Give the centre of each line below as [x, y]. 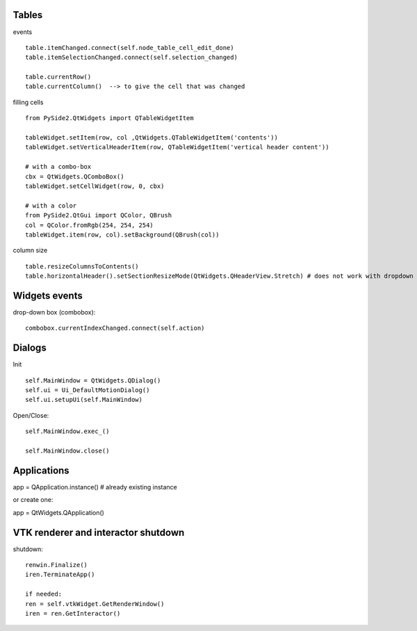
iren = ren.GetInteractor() [73, 613]
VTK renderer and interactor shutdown [99, 532]
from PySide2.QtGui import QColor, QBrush [99, 216]
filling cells [28, 102]
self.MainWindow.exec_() [67, 431]
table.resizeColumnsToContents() [82, 266]
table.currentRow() [58, 77]
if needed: [44, 594]
